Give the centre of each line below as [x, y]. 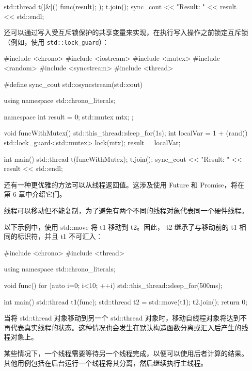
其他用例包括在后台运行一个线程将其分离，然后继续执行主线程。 [106, 363]
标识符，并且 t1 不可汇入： [60, 236]
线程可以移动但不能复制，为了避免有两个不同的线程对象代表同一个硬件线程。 [126, 210]
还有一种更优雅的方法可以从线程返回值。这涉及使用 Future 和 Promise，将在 [124, 184]
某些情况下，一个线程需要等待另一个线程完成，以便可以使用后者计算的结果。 [126, 353]
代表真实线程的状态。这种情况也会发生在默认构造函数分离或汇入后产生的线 [129, 327]
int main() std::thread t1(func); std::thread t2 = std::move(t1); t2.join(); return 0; [126, 301]
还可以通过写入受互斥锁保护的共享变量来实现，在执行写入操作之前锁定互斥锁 [126, 32]
